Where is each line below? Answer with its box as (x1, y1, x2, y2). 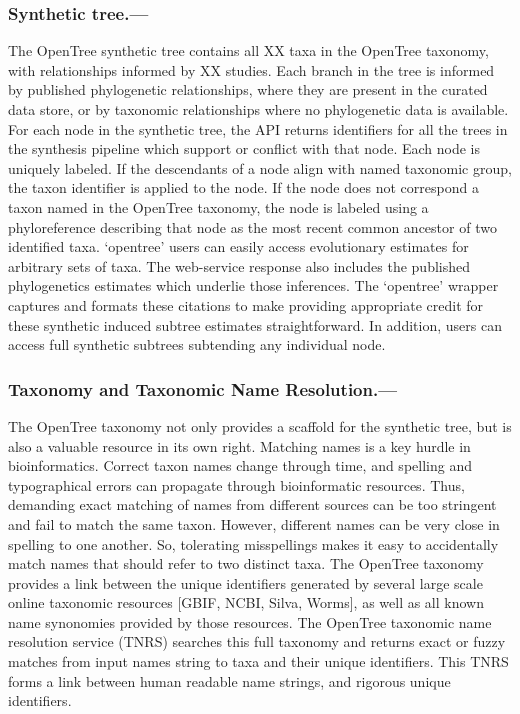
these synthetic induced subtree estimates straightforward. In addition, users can (8, 314, 502, 335)
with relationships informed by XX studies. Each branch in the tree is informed (8, 59, 495, 80)
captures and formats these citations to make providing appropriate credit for (8, 294, 484, 315)
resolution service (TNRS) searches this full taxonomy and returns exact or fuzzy (8, 631, 506, 652)
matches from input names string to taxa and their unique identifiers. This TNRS (8, 651, 509, 672)
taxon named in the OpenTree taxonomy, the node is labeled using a (8, 196, 429, 217)
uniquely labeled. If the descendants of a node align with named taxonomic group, (8, 157, 512, 178)
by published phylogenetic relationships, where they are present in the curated (8, 79, 488, 100)
